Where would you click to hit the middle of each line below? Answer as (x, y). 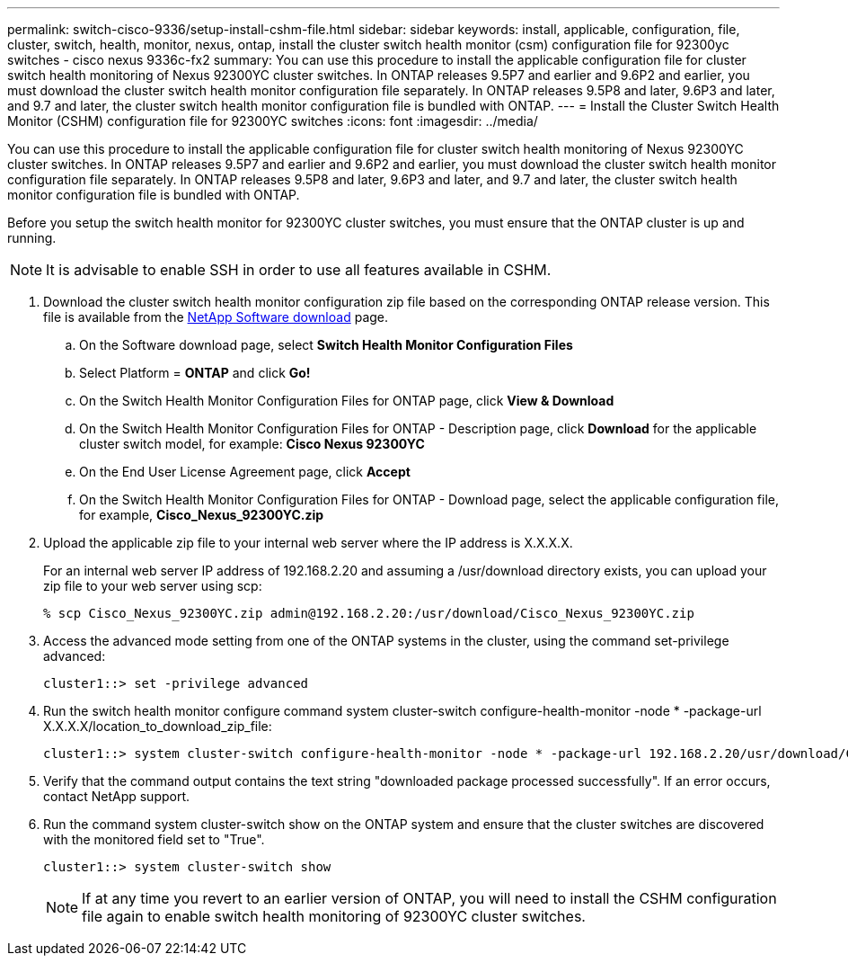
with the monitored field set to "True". (154, 839)
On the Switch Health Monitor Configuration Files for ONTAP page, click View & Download (347, 401)
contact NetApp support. (117, 796)
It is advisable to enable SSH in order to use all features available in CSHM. (299, 270)
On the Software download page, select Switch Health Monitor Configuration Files (326, 345)
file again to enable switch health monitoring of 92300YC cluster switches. (334, 916)
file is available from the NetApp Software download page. (216, 317)
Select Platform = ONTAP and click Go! (195, 373)
